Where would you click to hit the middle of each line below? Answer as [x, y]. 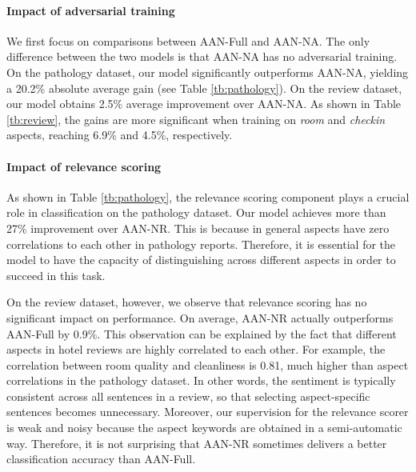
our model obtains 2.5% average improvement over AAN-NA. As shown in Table [204, 104]
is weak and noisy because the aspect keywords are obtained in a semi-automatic [204, 428]
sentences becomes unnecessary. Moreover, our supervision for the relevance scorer [208, 412]
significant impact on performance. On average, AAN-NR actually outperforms [200, 317]
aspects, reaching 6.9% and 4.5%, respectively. [120, 135]
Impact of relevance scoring [84, 166]
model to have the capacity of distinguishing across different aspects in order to [201, 260]
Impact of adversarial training [91, 10]
